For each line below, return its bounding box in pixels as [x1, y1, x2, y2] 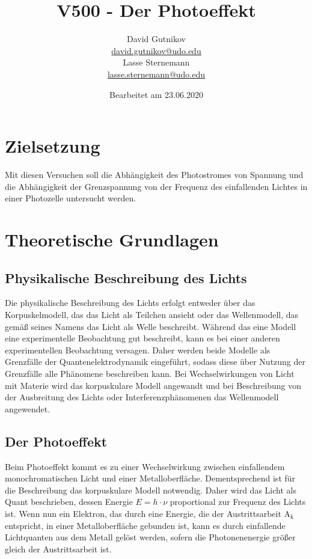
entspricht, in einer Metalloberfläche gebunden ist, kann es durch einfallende [5, 519, 286, 531]
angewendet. [5, 402, 50, 415]
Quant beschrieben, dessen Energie [5, 495, 133, 508]
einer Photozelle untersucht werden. [5, 192, 136, 204]
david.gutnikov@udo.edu [111, 44, 201, 57]
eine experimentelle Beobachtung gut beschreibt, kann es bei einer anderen [5, 332, 280, 344]
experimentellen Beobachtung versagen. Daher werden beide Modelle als [5, 343, 271, 356]
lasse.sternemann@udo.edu [107, 67, 206, 80]
